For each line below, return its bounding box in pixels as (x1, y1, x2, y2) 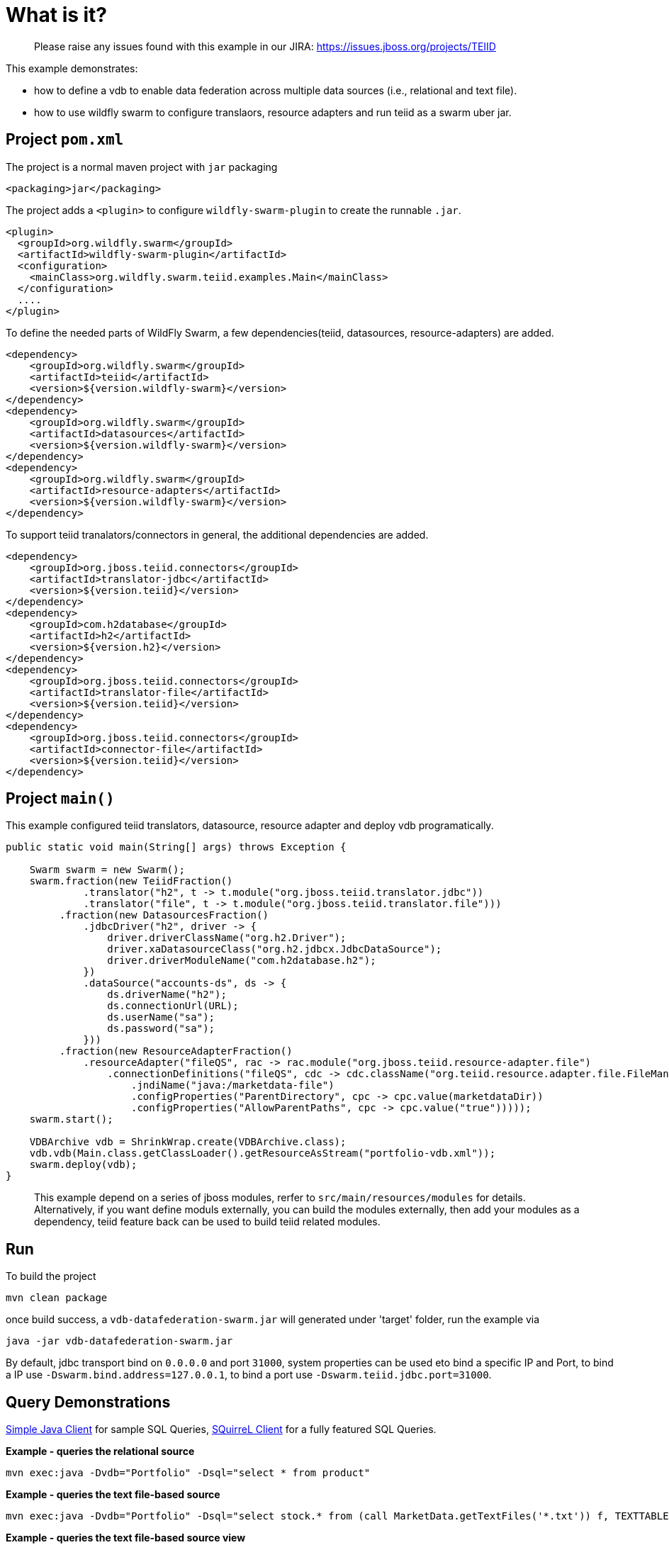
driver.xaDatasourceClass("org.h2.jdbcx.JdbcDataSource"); (107, 943, 442, 955)
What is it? (6, 3, 108, 27)
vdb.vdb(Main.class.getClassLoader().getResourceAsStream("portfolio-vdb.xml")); (29, 1147, 496, 1159)
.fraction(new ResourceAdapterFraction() (59, 1045, 293, 1057)
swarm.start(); (29, 1113, 113, 1125)
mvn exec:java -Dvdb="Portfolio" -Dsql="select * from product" (6, 1467, 371, 1479)
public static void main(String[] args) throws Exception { (6, 841, 347, 853)
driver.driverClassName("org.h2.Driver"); (107, 932, 347, 944)
